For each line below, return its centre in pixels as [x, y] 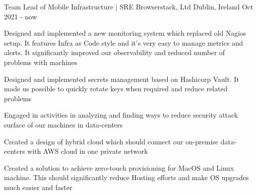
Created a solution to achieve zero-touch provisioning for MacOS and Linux [119, 167]
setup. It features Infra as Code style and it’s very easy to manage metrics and [124, 42]
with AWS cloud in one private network [88, 151]
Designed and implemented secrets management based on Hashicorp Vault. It [122, 79]
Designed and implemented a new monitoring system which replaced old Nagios [125, 33]
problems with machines [41, 62]
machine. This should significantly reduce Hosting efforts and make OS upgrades [127, 177]
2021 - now [21, 16]
